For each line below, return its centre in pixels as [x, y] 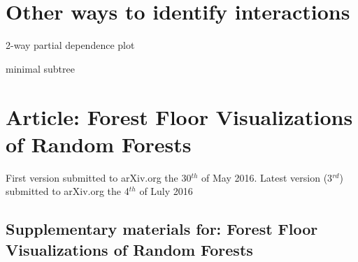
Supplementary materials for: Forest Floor [162, 229]
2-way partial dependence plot [70, 45]
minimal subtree [40, 68]
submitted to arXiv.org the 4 [67, 191]
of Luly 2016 [166, 191]
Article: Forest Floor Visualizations [179, 116]
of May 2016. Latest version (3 [267, 177]
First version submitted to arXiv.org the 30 [99, 177]
